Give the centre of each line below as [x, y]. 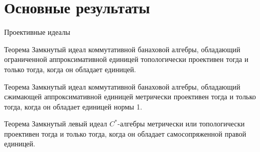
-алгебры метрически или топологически [181, 124]
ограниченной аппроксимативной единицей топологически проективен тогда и [126, 59]
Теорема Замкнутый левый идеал [56, 124]
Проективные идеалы [37, 32]
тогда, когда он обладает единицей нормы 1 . [73, 106]
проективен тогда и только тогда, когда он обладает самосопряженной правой [125, 133]
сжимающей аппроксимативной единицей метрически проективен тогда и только [130, 96]
